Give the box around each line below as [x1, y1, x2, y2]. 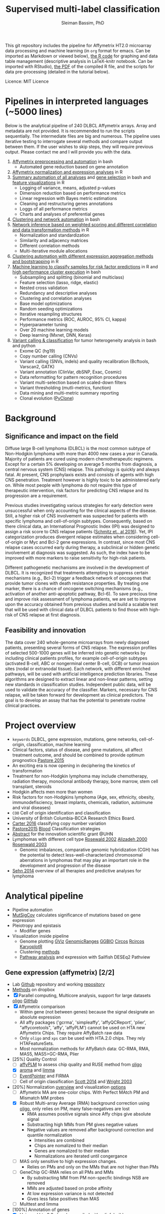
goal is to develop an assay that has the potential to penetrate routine [5, 697, 146, 703]
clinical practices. [5, 702, 41, 708]
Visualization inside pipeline [12, 933, 69, 939]
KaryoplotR [19, 943, 43, 949]
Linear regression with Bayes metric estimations [19, 195, 117, 201]
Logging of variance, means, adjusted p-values [19, 185, 116, 191]
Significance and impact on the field [5, 432, 119, 441]
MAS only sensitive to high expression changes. [19, 1158, 117, 1164]
